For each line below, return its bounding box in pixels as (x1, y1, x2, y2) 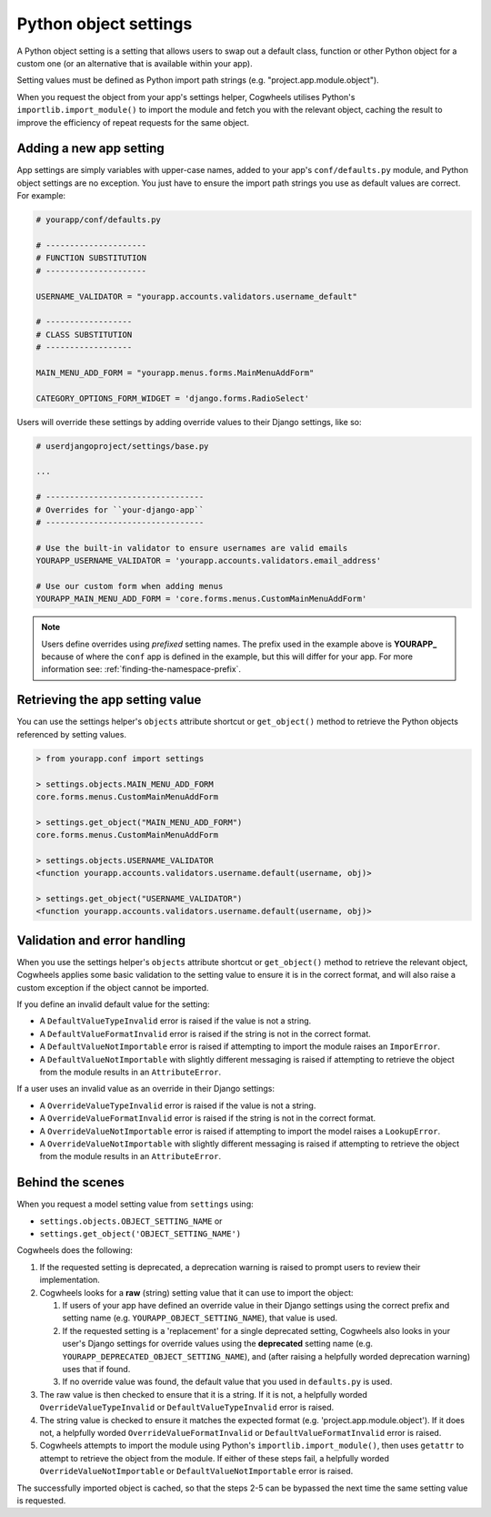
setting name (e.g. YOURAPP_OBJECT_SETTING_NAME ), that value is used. (62, 1312, 338, 1324)
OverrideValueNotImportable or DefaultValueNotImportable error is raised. (39, 1466, 354, 1477)
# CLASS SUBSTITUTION (35, 329, 133, 340)
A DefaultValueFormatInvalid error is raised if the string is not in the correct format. (39, 1028, 372, 1039)
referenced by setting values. (16, 728, 127, 739)
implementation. (39, 1275, 100, 1286)
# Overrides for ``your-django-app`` (35, 504, 205, 514)
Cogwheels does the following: (16, 1245, 134, 1256)
